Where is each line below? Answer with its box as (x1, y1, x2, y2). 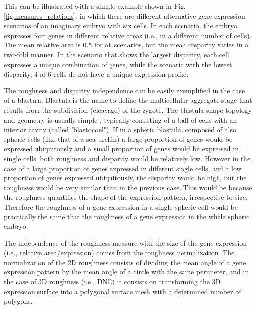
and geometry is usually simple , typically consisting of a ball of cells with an (4, 114, 237, 125)
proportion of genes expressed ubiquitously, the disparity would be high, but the (4, 173, 247, 183)
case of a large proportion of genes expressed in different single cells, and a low (4, 163, 242, 173)
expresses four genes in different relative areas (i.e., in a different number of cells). (4, 30, 252, 40)
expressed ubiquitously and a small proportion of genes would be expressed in (4, 143, 239, 154)
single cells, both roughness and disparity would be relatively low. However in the (4, 153, 251, 163)
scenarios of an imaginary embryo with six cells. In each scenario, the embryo (4, 20, 238, 31)
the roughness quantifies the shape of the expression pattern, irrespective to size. (4, 192, 248, 202)
